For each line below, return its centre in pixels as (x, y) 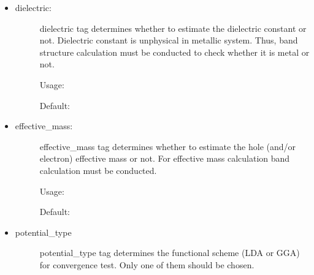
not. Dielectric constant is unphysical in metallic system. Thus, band (169, 40)
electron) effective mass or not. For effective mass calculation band (165, 158)
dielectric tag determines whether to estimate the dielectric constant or (173, 28)
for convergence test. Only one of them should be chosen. (147, 264)
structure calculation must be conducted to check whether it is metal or (174, 52)
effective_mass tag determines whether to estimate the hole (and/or (168, 146)
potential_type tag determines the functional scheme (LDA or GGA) (170, 253)
